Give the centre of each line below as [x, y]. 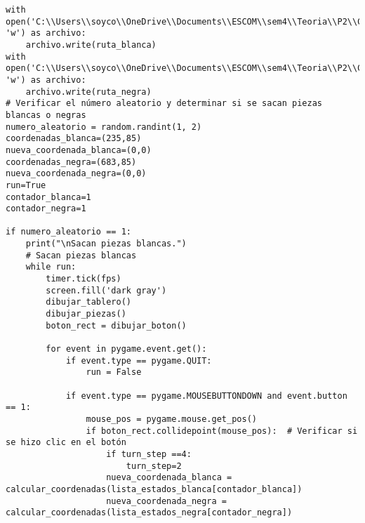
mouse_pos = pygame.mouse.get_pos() [171, 419]
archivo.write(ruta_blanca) [91, 45]
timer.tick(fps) [84, 279]
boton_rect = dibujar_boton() [116, 325]
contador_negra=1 [46, 209]
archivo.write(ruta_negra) [88, 92]
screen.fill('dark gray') [106, 290]
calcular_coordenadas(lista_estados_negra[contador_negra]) [149, 513]
